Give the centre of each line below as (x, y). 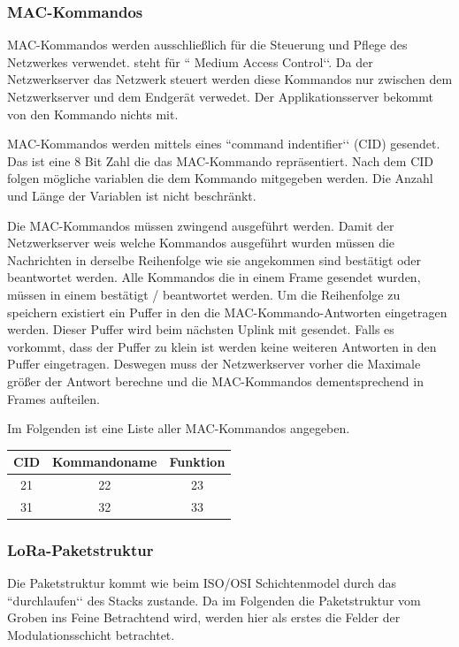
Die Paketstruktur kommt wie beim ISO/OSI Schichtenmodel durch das (202, 583)
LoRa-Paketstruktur (80, 549)
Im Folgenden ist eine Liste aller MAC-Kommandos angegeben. (179, 428)
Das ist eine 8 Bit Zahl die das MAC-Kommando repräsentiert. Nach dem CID (221, 160)
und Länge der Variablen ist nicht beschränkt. (132, 195)
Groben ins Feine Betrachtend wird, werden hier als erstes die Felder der (204, 617)
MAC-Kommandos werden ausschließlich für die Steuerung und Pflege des (207, 45)
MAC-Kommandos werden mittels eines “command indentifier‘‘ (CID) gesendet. (224, 144)
